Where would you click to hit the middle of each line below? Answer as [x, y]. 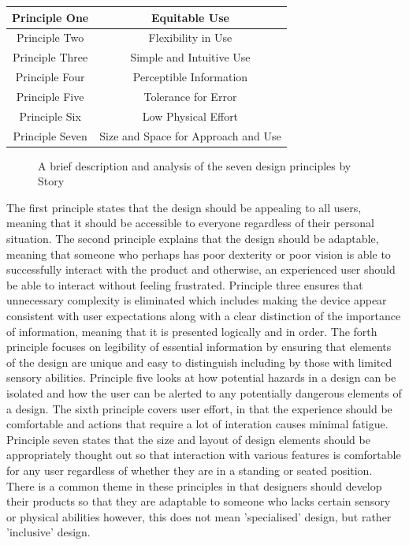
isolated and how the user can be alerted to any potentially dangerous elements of [204, 392]
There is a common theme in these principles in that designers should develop [194, 485]
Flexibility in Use [190, 37]
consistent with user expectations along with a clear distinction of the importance [204, 315]
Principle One [50, 17]
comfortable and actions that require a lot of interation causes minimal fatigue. [197, 424]
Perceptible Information [190, 77]
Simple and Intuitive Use [190, 57]
